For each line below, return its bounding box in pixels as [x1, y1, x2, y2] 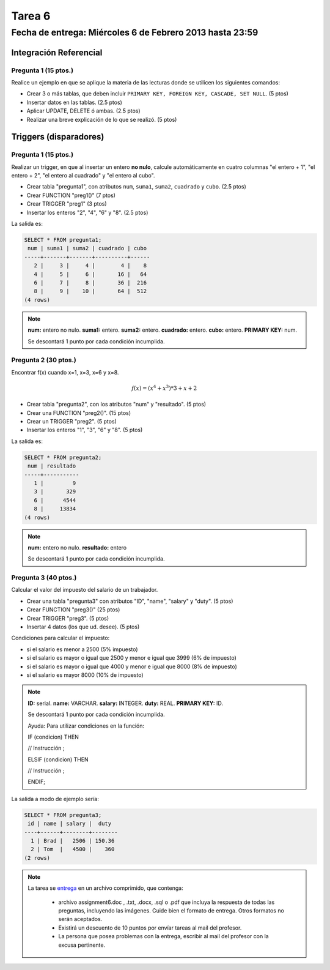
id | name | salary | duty [28, 820, 112, 827]
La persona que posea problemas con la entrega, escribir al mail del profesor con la [58, 933, 269, 940]
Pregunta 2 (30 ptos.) [11, 356, 76, 364]
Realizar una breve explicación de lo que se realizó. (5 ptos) [26, 116, 177, 123]
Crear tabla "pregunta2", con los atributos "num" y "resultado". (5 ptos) [26, 401, 207, 408]
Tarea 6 [11, 9, 51, 23]
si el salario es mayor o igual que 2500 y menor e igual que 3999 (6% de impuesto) [26, 654, 237, 662]
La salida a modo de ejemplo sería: [11, 795, 99, 802]
